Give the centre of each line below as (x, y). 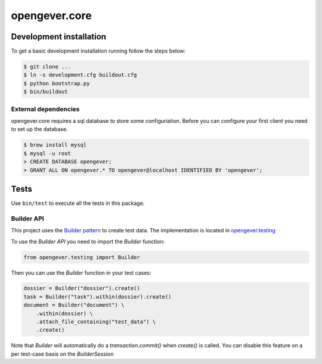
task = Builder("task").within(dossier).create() (97, 297)
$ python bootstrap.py (57, 83)
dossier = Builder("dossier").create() (82, 288)
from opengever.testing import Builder (82, 257)
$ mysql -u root (47, 153)
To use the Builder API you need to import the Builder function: (88, 241)
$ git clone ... (47, 67)
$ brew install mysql (55, 145)
